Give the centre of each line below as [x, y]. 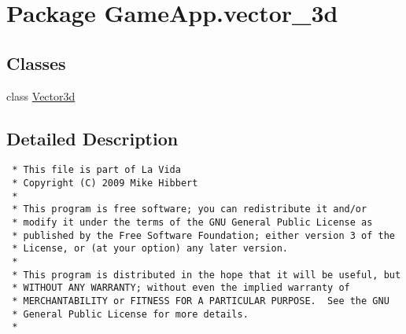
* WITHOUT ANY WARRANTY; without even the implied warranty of [181, 288]
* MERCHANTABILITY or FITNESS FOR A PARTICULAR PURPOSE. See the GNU [201, 301]
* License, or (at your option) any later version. [150, 249]
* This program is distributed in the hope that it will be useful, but [207, 275]
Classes [36, 62]
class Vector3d [41, 95]
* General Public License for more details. [130, 314]
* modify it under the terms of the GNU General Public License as [192, 222]
